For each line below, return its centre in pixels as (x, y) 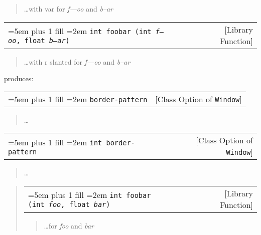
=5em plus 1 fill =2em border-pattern (78, 99)
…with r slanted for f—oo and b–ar (77, 61)
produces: (19, 78)
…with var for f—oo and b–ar (69, 9)
